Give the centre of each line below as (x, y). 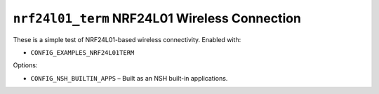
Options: (25, 65)
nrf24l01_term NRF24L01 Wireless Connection (157, 18)
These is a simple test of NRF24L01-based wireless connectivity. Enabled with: (127, 39)
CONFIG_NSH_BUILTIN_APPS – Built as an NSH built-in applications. (129, 78)
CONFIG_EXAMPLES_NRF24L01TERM (82, 52)
